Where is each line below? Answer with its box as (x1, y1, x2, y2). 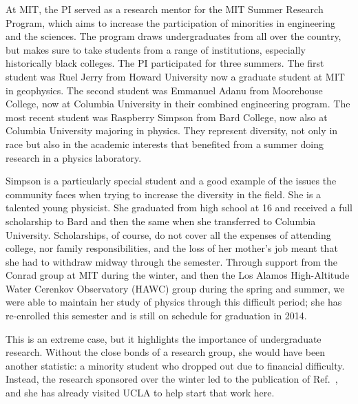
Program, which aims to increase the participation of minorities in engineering (6, 15, 336, 30)
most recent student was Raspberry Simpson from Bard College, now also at (6, 109, 328, 124)
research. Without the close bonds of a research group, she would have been (6, 345, 326, 359)
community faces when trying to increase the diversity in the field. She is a (6, 187, 322, 201)
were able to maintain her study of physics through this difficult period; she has (6, 295, 342, 309)
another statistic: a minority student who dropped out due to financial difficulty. (6, 358, 345, 372)
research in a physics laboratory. (6, 150, 142, 164)
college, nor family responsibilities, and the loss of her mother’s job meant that (6, 241, 338, 255)
